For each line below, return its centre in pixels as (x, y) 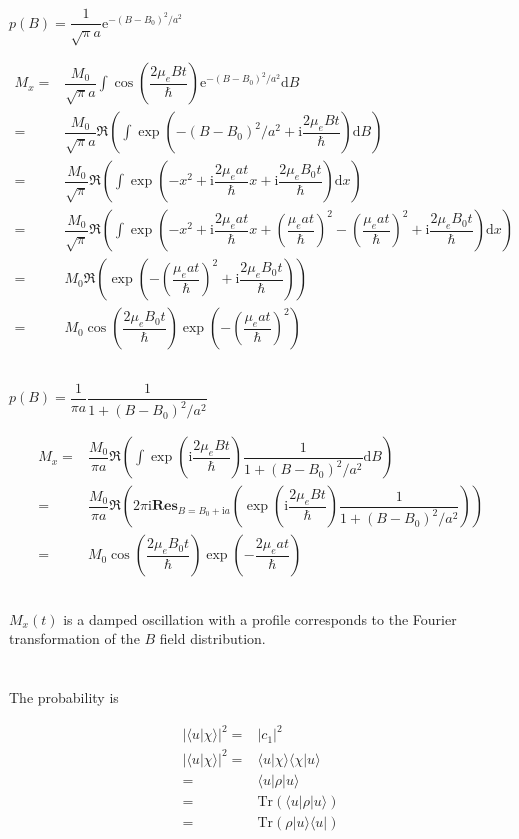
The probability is (64, 697)
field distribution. (212, 638)
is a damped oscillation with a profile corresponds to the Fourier (260, 618)
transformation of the (74, 638)
